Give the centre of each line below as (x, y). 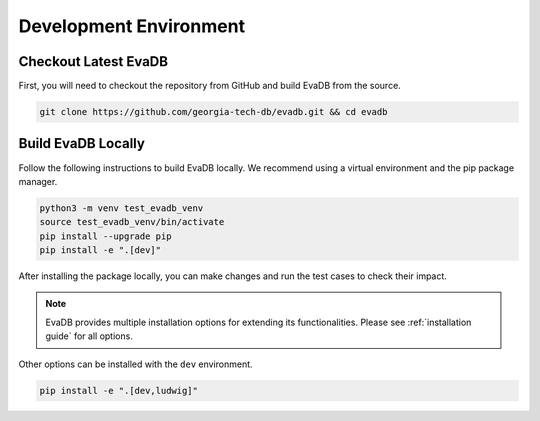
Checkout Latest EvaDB (93, 61)
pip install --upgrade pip (105, 236)
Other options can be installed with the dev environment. (136, 364)
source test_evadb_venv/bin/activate (132, 222)
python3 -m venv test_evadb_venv (121, 208)
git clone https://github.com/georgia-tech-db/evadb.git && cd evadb (213, 112)
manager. (38, 181)
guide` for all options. (89, 336)
